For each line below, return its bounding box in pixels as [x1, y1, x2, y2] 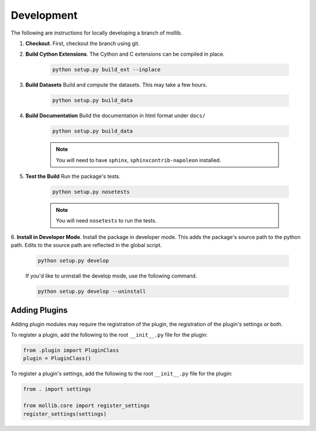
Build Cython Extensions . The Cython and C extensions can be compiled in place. [25, 50, 225, 58]
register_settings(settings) [23, 411, 107, 417]
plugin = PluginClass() [23, 355, 92, 362]
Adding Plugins [11, 305, 68, 315]
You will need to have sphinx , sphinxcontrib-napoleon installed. [56, 156, 222, 163]
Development [11, 9, 78, 22]
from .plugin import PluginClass [23, 347, 119, 354]
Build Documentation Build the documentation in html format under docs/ [25, 112, 206, 119]
